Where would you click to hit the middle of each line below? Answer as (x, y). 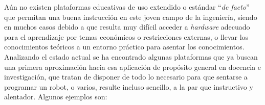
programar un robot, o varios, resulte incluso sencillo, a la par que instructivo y (129, 86)
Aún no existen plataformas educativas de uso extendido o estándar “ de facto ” (127, 7)
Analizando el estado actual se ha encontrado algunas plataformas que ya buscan (131, 56)
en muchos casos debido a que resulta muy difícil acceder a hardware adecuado (127, 27)
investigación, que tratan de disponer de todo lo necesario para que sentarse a (126, 77)
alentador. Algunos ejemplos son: (56, 97)
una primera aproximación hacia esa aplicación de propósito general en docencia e (133, 67)
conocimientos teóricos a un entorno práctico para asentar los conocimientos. (124, 47)
